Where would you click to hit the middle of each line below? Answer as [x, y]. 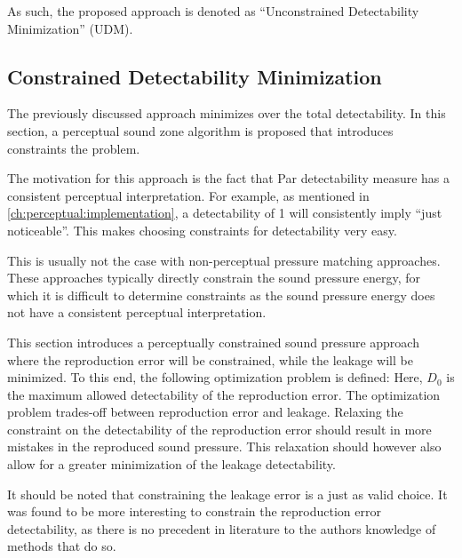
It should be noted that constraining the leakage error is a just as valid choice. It [227, 494]
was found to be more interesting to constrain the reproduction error [194, 511]
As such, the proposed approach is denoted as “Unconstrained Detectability [213, 11]
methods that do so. [62, 546]
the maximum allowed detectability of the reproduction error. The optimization [224, 394]
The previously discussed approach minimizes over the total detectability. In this [227, 113]
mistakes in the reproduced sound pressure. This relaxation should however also [224, 446]
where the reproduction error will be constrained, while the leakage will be [210, 359]
